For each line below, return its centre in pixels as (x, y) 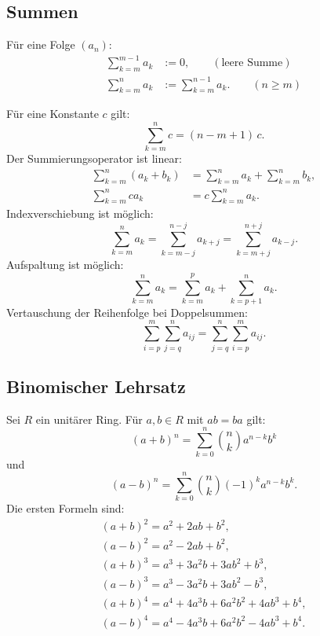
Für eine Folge (41, 44)
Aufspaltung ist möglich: (65, 265)
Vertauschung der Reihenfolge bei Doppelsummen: (127, 312)
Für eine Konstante (53, 114)
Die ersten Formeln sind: (65, 508)
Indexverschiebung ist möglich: (80, 213)
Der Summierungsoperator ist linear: (94, 158)
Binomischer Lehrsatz (96, 386)
